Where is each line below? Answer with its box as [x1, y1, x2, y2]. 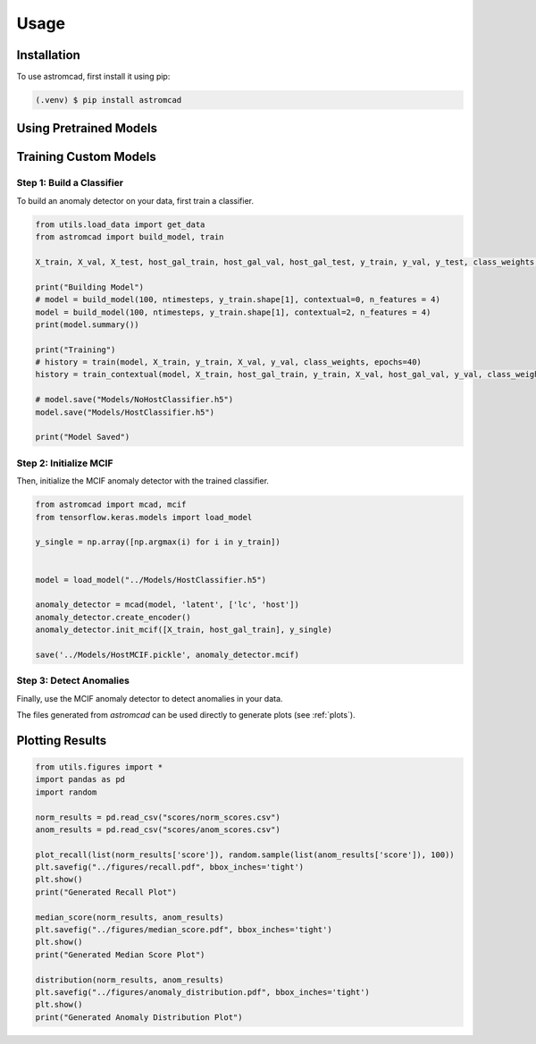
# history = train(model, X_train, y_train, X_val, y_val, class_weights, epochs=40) [35, 358, 422, 367]
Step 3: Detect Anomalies [16, 675, 130, 687]
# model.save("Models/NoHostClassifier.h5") [35, 394, 234, 405]
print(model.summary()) [35, 319, 140, 330]
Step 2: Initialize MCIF [16, 457, 113, 469]
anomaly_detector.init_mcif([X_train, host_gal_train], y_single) [35, 625, 332, 635]
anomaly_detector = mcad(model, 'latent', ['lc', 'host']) [35, 600, 299, 610]
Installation [16, 47, 80, 63]
